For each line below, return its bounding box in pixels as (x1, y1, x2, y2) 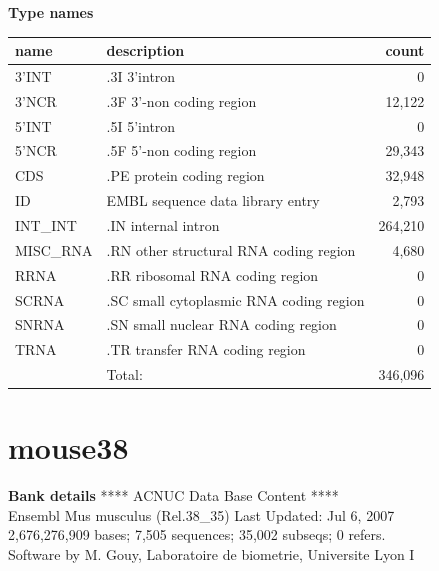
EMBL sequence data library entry (106, 190, 320, 211)
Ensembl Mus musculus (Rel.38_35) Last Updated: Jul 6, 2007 (8, 504, 395, 525)
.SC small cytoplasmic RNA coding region (106, 289, 365, 310)
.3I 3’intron (106, 65, 176, 86)
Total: (106, 364, 143, 385)
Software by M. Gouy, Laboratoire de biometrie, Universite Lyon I (8, 544, 415, 565)
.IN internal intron (106, 215, 220, 235)
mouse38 (8, 427, 129, 468)
